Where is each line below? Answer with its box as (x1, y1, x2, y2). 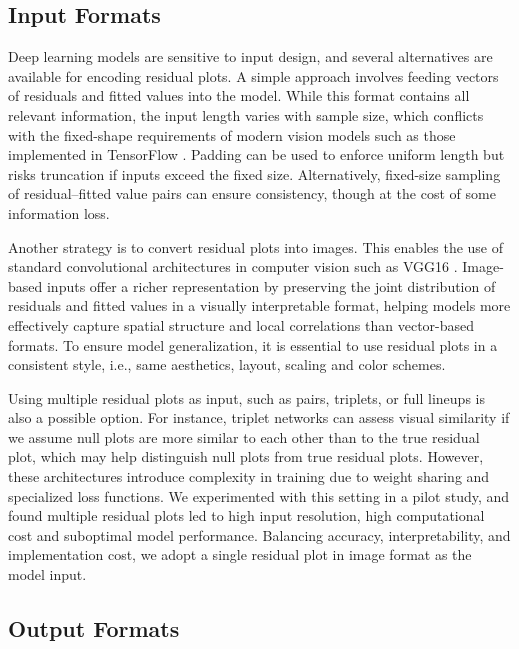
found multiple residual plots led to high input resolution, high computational (8, 505, 485, 526)
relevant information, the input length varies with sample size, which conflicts (8, 104, 484, 125)
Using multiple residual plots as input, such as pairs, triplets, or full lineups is (8, 387, 485, 408)
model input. (8, 564, 87, 585)
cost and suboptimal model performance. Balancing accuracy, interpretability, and (8, 524, 511, 545)
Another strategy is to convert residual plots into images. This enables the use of (8, 236, 504, 257)
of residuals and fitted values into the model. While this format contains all (8, 85, 470, 106)
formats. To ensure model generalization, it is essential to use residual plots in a (8, 334, 498, 355)
